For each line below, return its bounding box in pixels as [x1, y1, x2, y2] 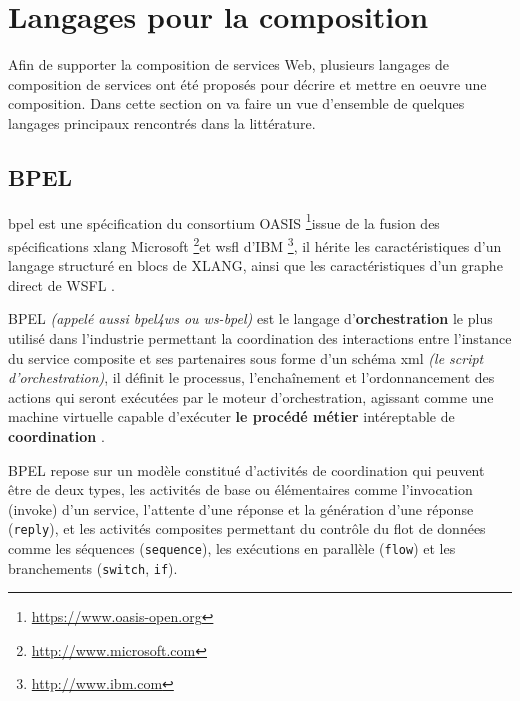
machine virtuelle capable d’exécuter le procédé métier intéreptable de [8, 406, 455, 427]
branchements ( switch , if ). [8, 557, 178, 578]
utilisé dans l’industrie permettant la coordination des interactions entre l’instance [8, 327, 512, 348]
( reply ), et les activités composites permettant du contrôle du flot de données [8, 518, 486, 539]
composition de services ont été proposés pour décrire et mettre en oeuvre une [8, 73, 487, 94]
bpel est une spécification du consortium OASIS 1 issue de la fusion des [8, 209, 440, 233]
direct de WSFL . [8, 274, 116, 295]
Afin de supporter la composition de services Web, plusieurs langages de [8, 54, 449, 75]
